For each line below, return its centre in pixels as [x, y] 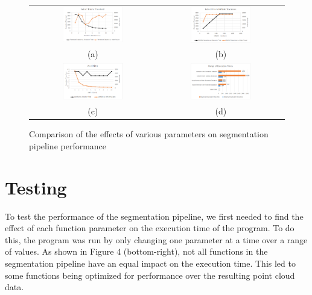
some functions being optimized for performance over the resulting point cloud [150, 275]
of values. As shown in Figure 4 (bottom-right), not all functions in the [136, 251]
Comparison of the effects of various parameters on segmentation [149, 134]
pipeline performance [68, 145]
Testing [36, 187]
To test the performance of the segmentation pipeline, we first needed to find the [154, 216]
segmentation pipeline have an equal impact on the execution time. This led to [150, 263]
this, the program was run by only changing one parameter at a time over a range [156, 239]
